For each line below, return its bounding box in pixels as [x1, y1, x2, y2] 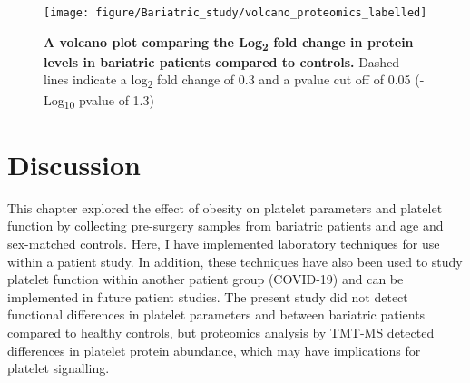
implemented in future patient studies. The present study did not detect [7, 287, 408, 306]
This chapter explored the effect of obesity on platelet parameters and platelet [7, 198, 443, 217]
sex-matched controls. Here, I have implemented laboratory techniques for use [7, 233, 440, 252]
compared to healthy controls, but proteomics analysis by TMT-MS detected [7, 322, 435, 341]
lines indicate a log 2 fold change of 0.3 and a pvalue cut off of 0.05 [44, 70, 411, 92]
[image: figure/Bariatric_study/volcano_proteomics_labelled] [44, 6, 427, 19]
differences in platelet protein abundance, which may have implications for [7, 340, 421, 359]
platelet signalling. [7, 358, 110, 378]
